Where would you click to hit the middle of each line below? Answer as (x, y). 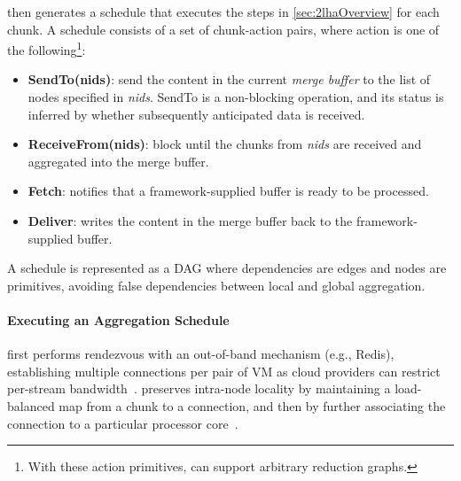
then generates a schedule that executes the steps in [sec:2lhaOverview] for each (223, 12)
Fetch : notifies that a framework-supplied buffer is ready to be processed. (228, 191)
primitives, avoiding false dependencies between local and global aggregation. (216, 285)
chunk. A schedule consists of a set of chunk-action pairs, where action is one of (223, 29)
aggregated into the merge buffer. (118, 161)
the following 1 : (47, 48)
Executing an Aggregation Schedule (118, 319)
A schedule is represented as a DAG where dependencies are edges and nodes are (227, 268)
